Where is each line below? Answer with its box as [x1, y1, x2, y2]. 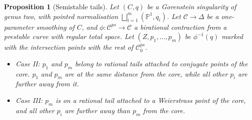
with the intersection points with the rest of [4, 42, 133, 52]
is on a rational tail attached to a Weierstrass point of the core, [56, 95, 246, 105]
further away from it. [15, 79, 79, 89]
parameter [4, 21, 34, 32]
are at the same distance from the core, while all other [65, 68, 228, 79]
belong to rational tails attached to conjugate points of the [75, 58, 248, 68]
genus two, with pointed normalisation [4, 11, 118, 21]
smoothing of [36, 21, 75, 32]
